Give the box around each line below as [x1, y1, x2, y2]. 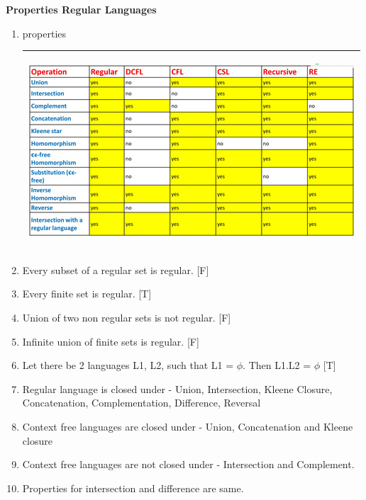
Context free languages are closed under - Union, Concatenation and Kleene [22, 419, 353, 433]
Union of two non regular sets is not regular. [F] [22, 309, 231, 324]
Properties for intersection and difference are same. [22, 480, 244, 495]
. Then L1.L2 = [243, 358, 311, 373]
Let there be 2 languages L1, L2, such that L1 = [22, 358, 234, 373]
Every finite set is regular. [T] [22, 286, 152, 301]
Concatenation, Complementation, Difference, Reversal [22, 395, 261, 410]
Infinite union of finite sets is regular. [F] [22, 334, 199, 348]
